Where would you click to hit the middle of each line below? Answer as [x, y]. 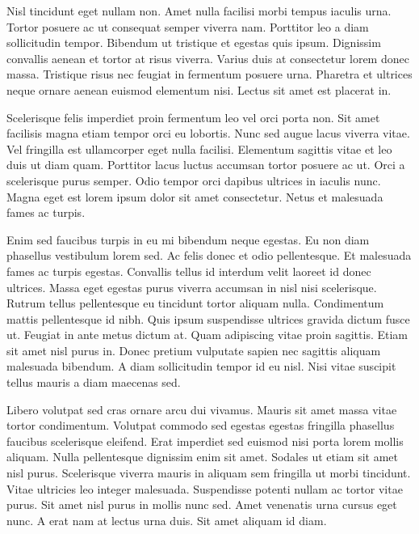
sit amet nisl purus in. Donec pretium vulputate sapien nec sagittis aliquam [194, 350]
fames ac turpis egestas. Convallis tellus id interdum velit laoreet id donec [189, 271]
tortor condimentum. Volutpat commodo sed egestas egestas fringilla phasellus [201, 425]
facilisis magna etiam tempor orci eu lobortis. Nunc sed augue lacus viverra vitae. [208, 133]
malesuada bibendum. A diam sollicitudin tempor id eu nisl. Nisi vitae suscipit [201, 366]
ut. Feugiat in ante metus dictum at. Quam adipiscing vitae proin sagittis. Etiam [207, 335]
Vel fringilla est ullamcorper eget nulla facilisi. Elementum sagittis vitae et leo [199, 148]
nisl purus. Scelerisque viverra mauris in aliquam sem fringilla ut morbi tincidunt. [209, 473]
